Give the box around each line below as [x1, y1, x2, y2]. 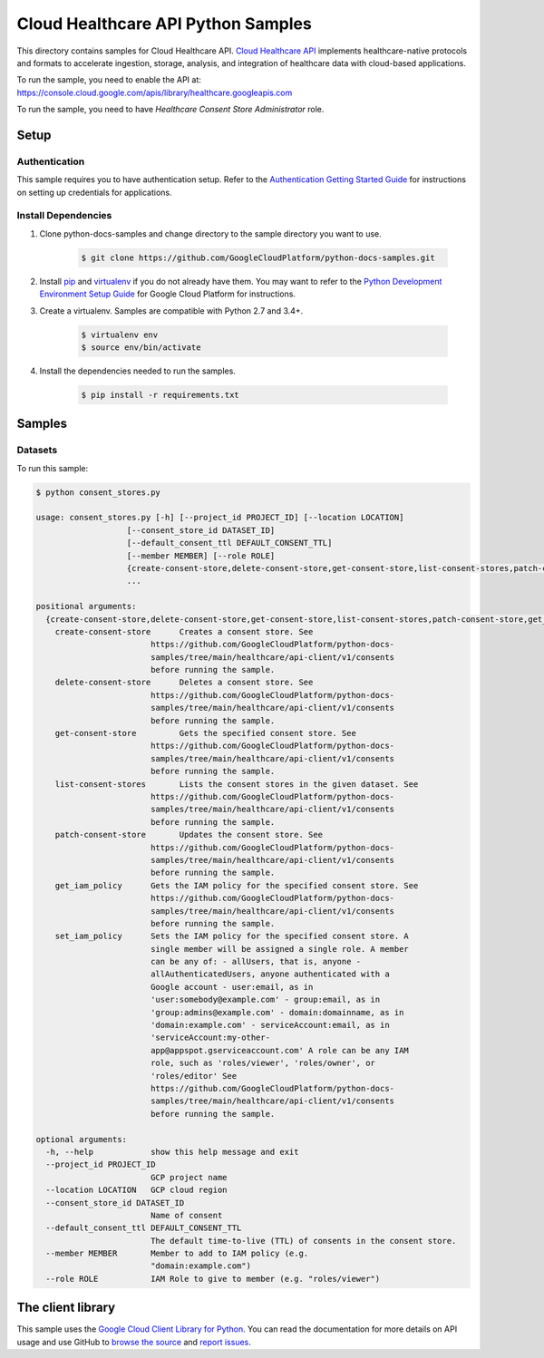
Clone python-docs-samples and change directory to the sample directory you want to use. [39, 228, 383, 239]
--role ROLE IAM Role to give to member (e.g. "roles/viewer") [45, 1274, 381, 1284]
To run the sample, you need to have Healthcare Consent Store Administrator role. [16, 104, 325, 115]
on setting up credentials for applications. [16, 187, 172, 198]
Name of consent [150, 1210, 223, 1220]
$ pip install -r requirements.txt [81, 390, 239, 400]
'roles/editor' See [150, 1071, 238, 1081]
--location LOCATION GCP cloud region [45, 1185, 228, 1196]
